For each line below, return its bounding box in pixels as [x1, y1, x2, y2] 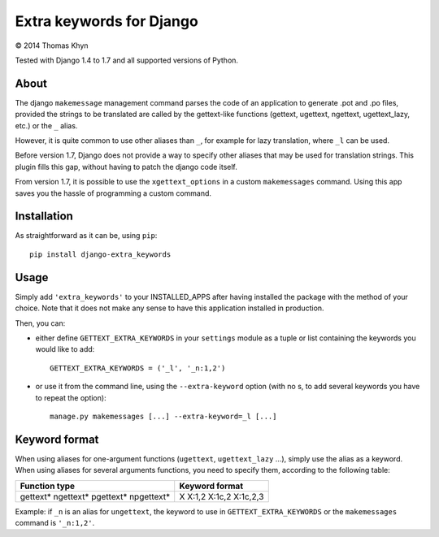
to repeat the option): [35, 392, 106, 402]
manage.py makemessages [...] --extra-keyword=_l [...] [50, 411, 277, 421]
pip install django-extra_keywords [29, 249, 172, 259]
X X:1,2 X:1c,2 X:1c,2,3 [179, 491, 264, 502]
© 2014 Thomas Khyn [15, 41, 89, 50]
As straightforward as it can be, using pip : [15, 231, 158, 240]
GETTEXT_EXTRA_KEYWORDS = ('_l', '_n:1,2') [50, 363, 226, 373]
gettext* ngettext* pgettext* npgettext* [20, 491, 171, 502]
